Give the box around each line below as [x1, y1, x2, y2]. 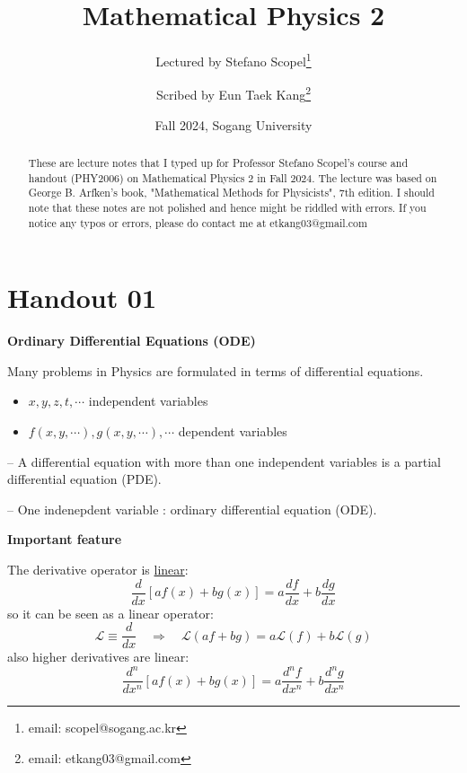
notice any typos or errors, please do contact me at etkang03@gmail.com [28, 215, 367, 230]
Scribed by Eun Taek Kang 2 [155, 83, 312, 104]
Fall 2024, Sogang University [154, 115, 313, 134]
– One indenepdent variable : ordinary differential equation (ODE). [7, 499, 377, 518]
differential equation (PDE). [7, 470, 162, 488]
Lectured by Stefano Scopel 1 [155, 49, 312, 70]
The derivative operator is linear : [7, 559, 189, 578]
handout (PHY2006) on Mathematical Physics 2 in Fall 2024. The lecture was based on [28, 170, 437, 185]
